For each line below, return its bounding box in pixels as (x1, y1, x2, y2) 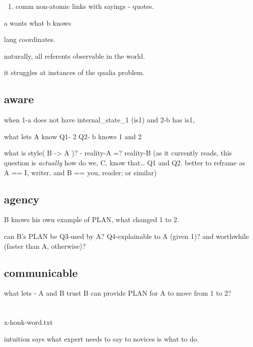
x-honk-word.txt (4, 317, 53, 327)
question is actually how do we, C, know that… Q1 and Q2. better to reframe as (4, 157, 245, 167)
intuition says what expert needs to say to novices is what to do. (4, 333, 199, 344)
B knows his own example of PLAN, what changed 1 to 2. (4, 214, 179, 225)
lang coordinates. (4, 34, 55, 44)
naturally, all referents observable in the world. (4, 50, 145, 61)
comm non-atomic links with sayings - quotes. (15, 1, 154, 11)
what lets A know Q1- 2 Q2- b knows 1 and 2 (4, 131, 142, 141)
